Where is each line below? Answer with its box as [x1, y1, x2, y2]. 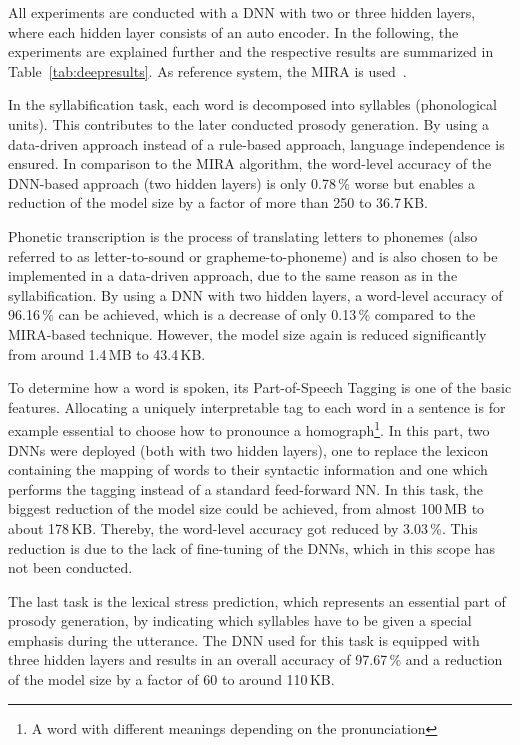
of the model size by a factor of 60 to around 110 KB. [8, 669, 335, 690]
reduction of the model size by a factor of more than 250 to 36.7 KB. [8, 192, 428, 213]
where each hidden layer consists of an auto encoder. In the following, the [8, 21, 459, 42]
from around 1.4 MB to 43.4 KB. [8, 343, 206, 364]
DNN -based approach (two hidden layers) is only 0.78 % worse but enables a [8, 172, 475, 193]
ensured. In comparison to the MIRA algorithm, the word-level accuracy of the [8, 153, 492, 174]
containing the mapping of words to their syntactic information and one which [8, 459, 488, 480]
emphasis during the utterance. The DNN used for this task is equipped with [8, 629, 480, 650]
